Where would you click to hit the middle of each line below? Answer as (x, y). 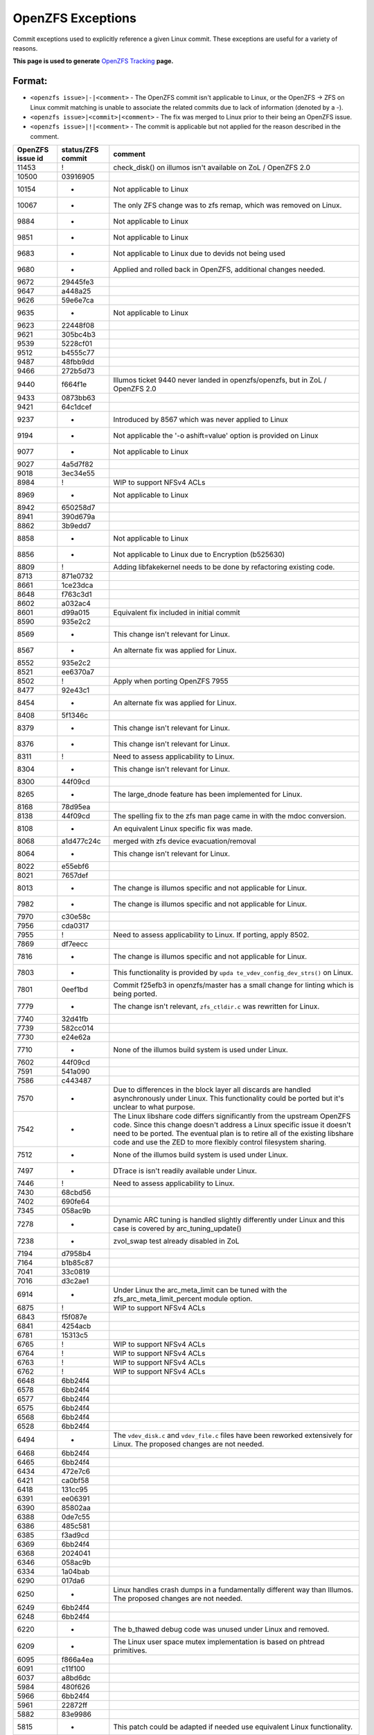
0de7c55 (75, 1517)
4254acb (76, 1326)
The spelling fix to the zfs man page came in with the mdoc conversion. (230, 816)
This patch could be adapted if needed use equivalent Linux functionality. (233, 1727)
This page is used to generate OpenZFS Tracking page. (93, 61)
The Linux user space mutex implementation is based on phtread (219, 1642)
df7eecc (75, 944)
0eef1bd (74, 990)
